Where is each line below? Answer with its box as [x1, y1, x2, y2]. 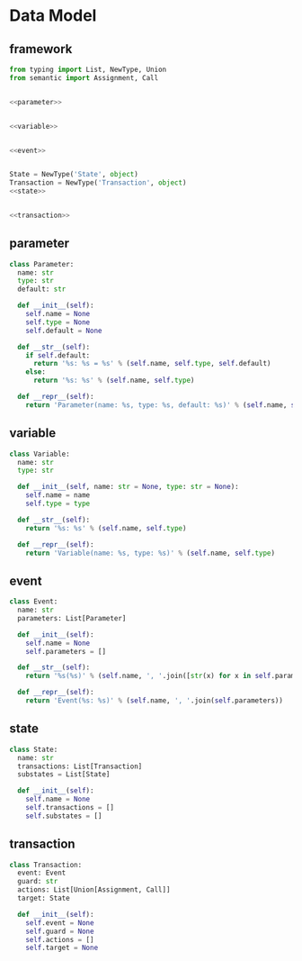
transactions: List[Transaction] [17, 762, 143, 771]
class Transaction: [9, 860, 83, 869]
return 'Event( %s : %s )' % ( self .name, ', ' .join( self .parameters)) [25, 696, 283, 705]
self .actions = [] [25, 935, 94, 944]
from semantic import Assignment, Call [9, 73, 159, 82]
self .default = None [25, 326, 102, 335]
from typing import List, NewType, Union [9, 65, 167, 74]
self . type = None [25, 317, 91, 327]
